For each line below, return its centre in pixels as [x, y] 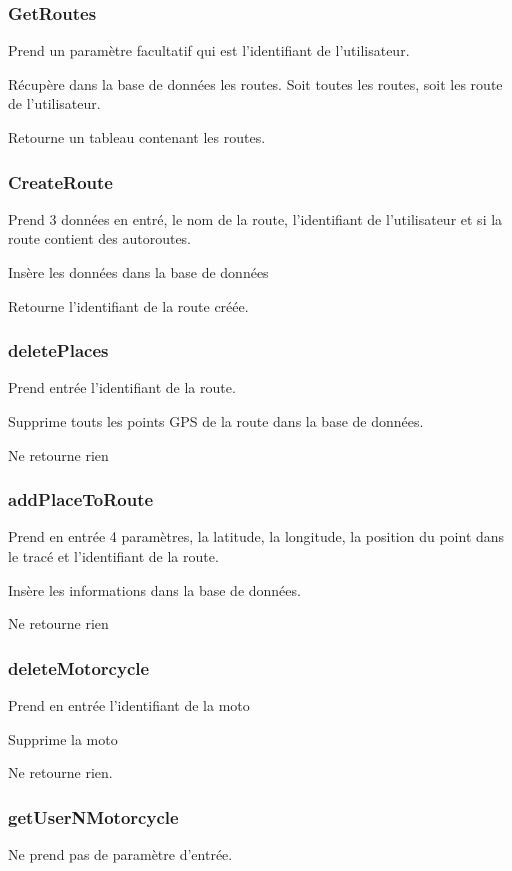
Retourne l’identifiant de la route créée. [128, 305]
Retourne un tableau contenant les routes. [137, 137]
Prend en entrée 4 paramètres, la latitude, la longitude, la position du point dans [256, 536]
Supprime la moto [63, 738]
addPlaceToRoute [81, 499]
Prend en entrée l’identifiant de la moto [129, 705]
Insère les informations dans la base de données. [154, 589]
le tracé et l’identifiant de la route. [113, 556]
